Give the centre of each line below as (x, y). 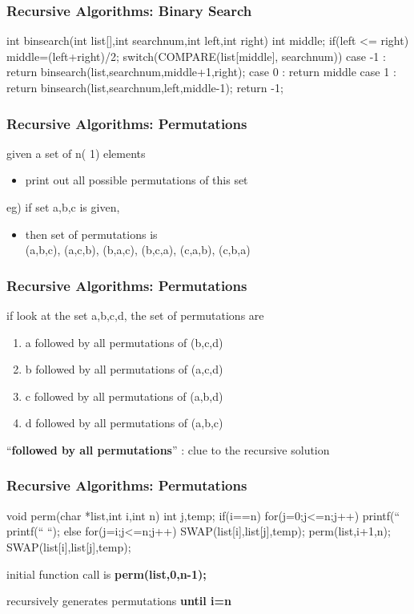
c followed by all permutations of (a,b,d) (124, 396)
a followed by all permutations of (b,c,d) (124, 342)
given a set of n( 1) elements (76, 153)
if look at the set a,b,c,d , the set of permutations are (135, 315)
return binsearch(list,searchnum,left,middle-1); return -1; (145, 87)
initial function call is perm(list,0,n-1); (107, 574)
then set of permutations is (91, 234)
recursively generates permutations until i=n (119, 601)
